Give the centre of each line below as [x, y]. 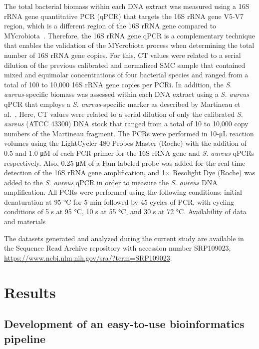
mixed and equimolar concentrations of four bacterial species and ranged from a [126, 75]
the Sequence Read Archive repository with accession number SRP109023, [118, 248]
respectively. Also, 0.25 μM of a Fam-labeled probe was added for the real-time [125, 163]
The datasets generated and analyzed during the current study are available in [124, 238]
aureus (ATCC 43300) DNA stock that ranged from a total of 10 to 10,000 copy [126, 124]
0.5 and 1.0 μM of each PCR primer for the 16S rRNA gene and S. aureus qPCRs [129, 153]
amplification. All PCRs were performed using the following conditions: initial [123, 192]
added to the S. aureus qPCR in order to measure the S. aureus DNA [111, 182]
